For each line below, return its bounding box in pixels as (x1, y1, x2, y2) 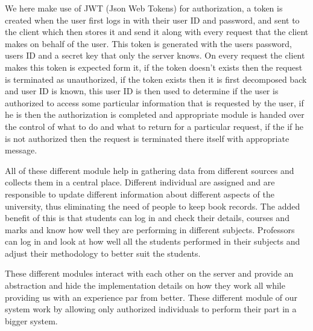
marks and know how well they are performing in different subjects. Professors (5, 223, 295, 236)
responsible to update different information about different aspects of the (5, 187, 274, 200)
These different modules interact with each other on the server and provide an (5, 267, 294, 280)
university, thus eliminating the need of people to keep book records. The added (5, 199, 300, 212)
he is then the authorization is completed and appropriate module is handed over (5, 108, 305, 121)
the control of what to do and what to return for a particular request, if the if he (5, 120, 304, 132)
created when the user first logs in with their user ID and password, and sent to (5, 13, 300, 26)
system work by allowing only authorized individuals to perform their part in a (5, 303, 297, 315)
